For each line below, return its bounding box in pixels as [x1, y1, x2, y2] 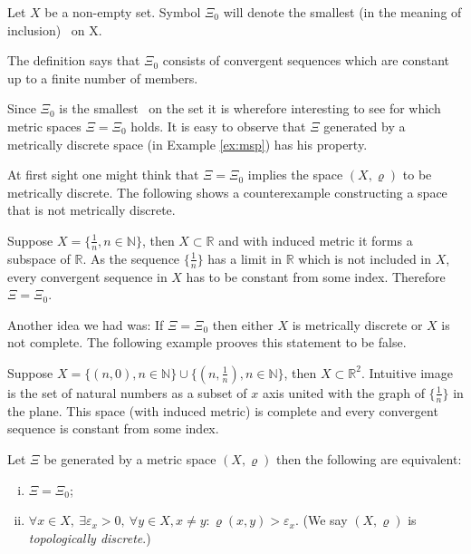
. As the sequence [82, 248, 180, 267]
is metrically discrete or [292, 315, 423, 334]
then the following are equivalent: [276, 449, 462, 468]
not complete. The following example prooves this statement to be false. [7, 333, 407, 352]
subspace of [7, 248, 71, 267]
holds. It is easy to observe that [130, 116, 306, 135]
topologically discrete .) [28, 528, 151, 547]
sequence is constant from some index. [7, 419, 219, 438]
